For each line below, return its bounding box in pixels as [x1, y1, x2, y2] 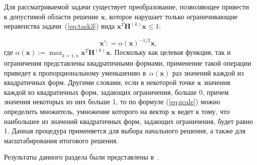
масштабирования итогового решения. [4, 135, 118, 145]
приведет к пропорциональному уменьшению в [4, 67, 146, 78]
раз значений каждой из [172, 67, 244, 78]
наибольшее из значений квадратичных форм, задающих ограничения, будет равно [4, 116, 253, 126]
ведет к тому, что [177, 106, 230, 116]
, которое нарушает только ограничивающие [104, 11, 238, 21]
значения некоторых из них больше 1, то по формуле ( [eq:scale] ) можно [4, 96, 220, 107]
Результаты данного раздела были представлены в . [4, 152, 159, 162]
